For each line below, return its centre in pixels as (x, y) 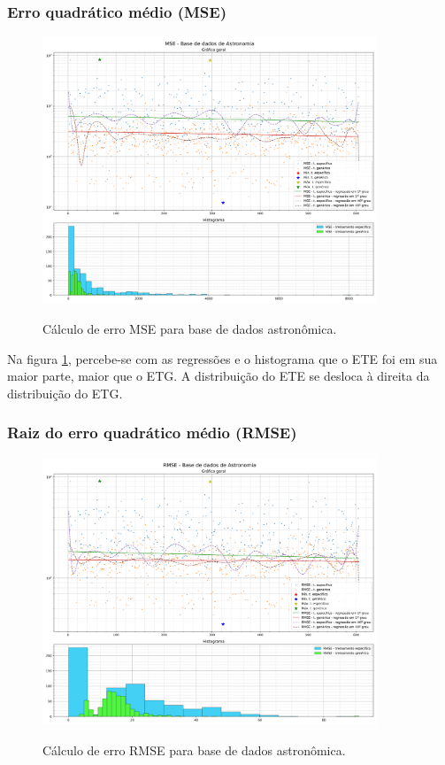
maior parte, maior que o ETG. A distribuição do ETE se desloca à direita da (219, 376)
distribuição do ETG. (65, 393)
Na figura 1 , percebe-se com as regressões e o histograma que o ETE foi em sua (222, 358)
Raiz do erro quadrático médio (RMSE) (152, 433)
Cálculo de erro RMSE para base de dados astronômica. (194, 750)
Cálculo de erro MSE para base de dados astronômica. (190, 329)
